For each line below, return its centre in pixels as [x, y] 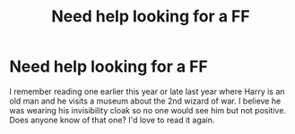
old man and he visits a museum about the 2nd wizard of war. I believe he [145, 101]
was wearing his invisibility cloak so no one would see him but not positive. [148, 110]
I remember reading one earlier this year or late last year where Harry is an [147, 91]
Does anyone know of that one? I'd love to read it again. [112, 120]
